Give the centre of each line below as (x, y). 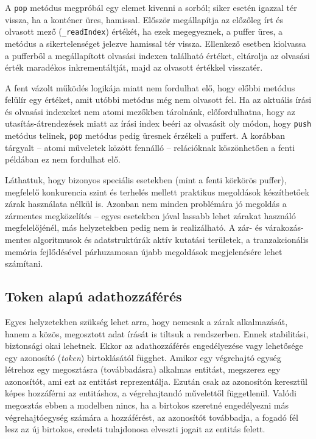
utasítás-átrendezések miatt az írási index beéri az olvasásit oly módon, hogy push (158, 123)
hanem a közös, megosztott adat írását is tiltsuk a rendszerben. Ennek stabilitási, (157, 333)
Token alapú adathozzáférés (93, 296)
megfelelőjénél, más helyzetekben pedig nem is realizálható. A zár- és (134, 227)
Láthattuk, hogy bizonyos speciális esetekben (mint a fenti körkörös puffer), (146, 179)
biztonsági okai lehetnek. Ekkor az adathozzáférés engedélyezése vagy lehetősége (154, 346)
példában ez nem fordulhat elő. (63, 159)
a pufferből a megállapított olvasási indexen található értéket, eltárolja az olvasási (157, 55)
